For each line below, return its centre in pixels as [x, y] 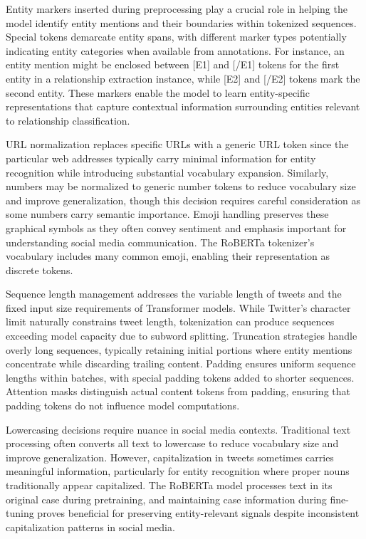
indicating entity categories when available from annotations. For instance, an [175, 50]
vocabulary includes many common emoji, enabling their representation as [168, 256]
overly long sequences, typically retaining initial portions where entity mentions [179, 349]
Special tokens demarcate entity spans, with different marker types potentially [176, 37]
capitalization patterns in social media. [90, 527]
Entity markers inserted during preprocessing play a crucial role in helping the [177, 9]
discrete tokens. [40, 269]
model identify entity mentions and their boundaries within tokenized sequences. [181, 22]
